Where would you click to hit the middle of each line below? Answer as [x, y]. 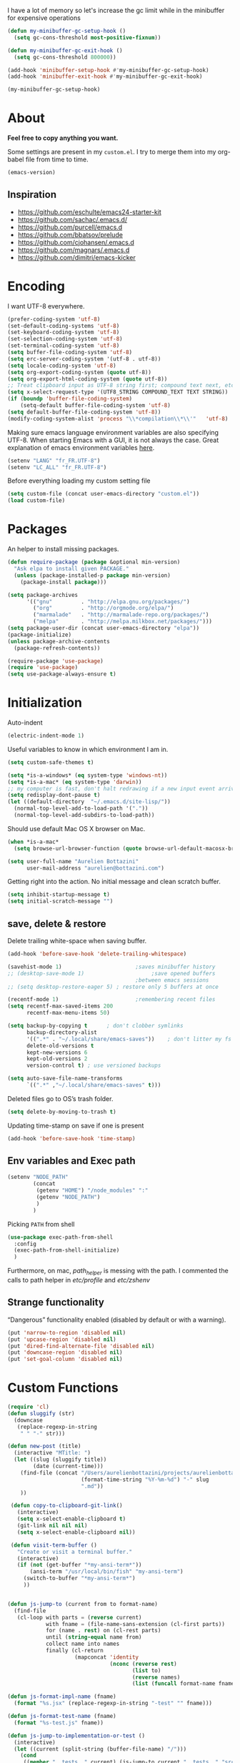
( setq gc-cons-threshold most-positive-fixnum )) [87, 37]
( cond [29, 1756]
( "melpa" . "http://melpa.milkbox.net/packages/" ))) [123, 622]
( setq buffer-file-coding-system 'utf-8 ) [70, 353]
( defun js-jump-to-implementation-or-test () [76, 1736]
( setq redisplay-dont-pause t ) [54, 795]
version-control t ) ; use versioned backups [94, 1066]
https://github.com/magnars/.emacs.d [74, 250]
